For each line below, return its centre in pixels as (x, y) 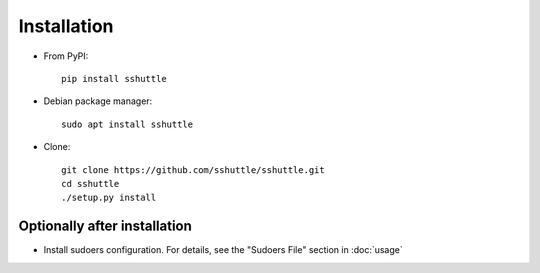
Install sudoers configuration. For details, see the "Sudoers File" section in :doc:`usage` (223, 250)
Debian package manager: (98, 101)
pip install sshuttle (114, 78)
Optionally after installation (105, 226)
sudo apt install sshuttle (127, 124)
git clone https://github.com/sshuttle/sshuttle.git (193, 169)
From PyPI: (66, 56)
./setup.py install (109, 198)
